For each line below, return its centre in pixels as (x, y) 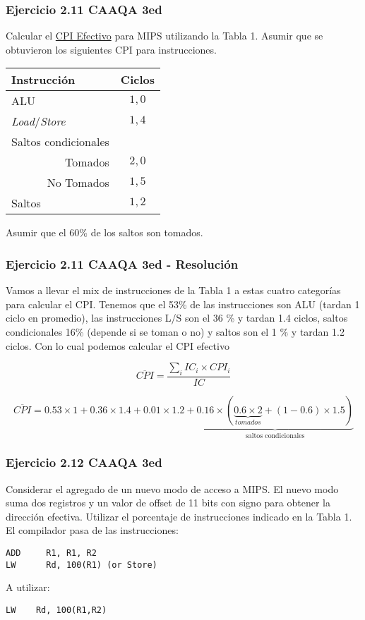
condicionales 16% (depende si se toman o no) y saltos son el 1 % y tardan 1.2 (175, 332)
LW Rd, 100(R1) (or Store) (82, 565)
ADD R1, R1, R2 (51, 553)
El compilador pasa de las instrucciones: (92, 530)
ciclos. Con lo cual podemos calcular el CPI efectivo (118, 345)
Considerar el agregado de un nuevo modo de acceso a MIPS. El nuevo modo (172, 488)
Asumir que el (36, 232)
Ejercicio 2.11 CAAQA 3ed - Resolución (122, 263)
